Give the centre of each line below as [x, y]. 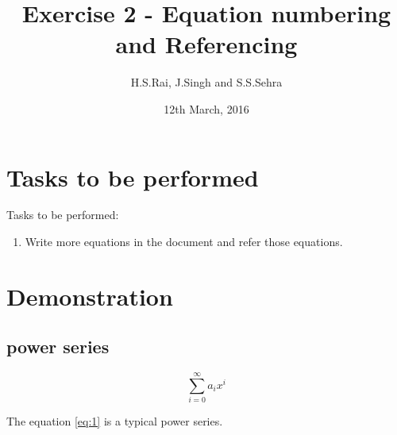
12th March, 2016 [206, 108]
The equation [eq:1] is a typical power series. [115, 421]
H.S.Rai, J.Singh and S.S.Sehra [206, 82]
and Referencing [206, 44]
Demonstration [90, 296]
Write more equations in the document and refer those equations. [184, 242]
